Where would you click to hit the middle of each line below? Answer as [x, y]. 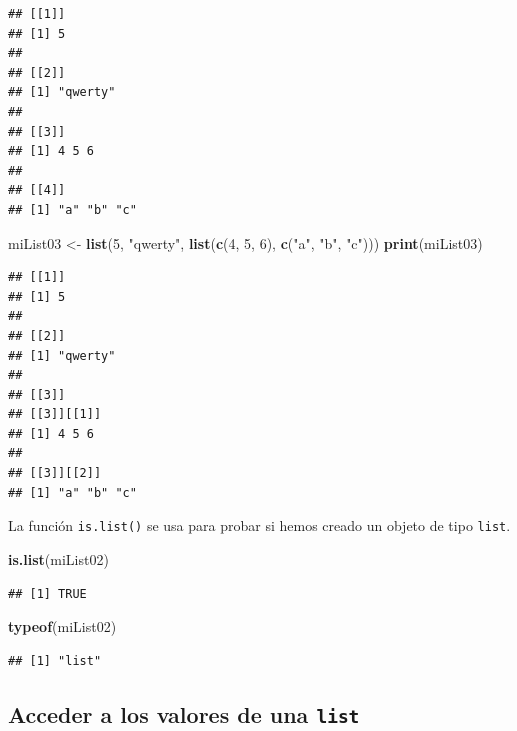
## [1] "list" [55, 660]
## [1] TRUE [47, 593]
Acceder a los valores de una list [184, 713]
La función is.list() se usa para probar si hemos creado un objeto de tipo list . [259, 525]
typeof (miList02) [62, 626]
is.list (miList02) [58, 558]
